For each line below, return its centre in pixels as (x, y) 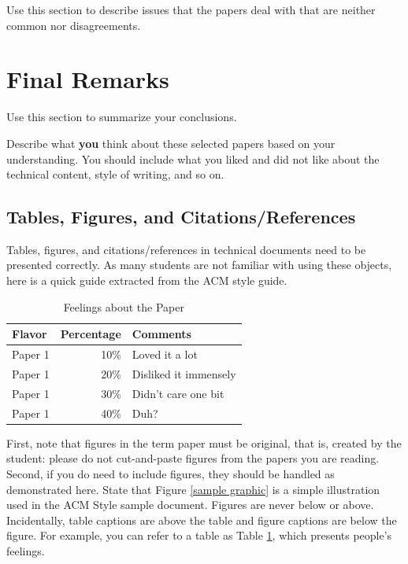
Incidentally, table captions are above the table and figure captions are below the (202, 520)
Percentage (91, 334)
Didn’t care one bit (178, 393)
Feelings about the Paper (124, 306)
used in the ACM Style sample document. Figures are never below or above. (190, 505)
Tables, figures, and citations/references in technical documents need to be (186, 249)
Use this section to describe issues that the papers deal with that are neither (191, 9)
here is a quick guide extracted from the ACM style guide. (147, 280)
